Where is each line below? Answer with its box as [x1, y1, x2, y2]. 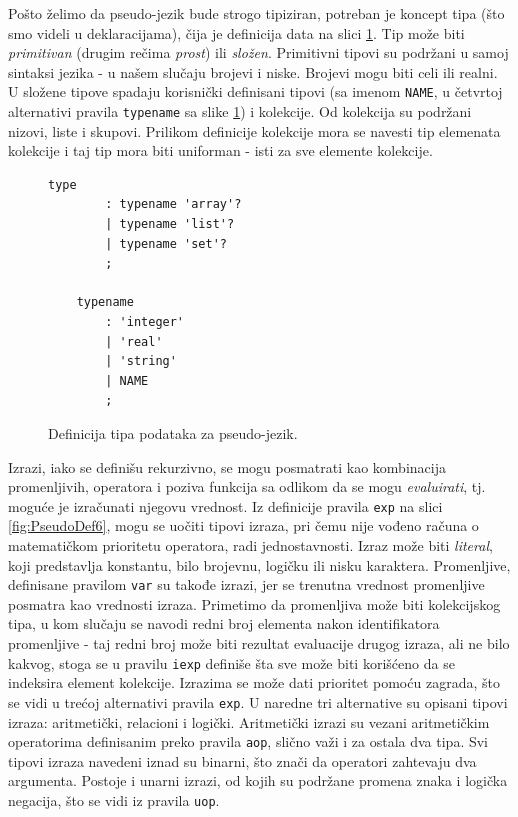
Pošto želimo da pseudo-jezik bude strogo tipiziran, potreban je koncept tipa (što [8, 3, 505, 23]
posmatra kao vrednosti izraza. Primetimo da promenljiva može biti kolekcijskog [8, 593, 501, 614]
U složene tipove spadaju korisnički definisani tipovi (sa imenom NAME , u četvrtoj [8, 81, 503, 102]
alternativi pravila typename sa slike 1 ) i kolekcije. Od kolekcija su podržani [8, 101, 472, 122]
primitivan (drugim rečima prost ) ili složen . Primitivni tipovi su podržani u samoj [8, 42, 509, 63]
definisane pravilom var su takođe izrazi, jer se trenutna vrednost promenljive [8, 574, 485, 595]
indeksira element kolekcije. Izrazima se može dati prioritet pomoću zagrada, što [8, 672, 500, 693]
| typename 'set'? [105, 236, 227, 251]
